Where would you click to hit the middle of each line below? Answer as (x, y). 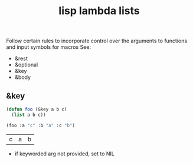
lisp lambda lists (99, 11)
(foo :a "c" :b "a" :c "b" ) (41, 125)
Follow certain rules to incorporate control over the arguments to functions (97, 41)
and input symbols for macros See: (49, 47)
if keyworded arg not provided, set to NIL (65, 154)
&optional (26, 65)
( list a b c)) (29, 115)
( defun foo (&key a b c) (37, 109)
